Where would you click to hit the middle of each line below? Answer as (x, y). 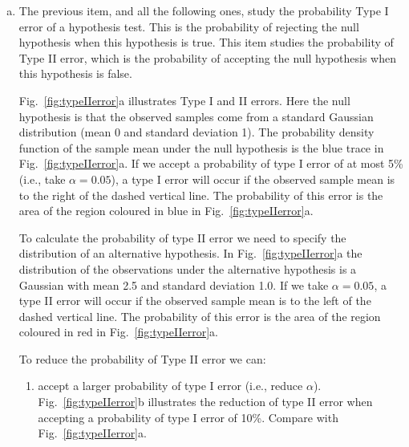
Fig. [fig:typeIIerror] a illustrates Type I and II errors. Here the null (184, 100)
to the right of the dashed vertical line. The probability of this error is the (201, 195)
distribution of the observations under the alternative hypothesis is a (188, 268)
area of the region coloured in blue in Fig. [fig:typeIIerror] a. (166, 211)
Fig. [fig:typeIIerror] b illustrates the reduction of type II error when (205, 402)
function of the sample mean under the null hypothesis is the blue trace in (201, 147)
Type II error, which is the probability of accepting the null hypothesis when (207, 57)
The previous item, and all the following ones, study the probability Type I (204, 10)
